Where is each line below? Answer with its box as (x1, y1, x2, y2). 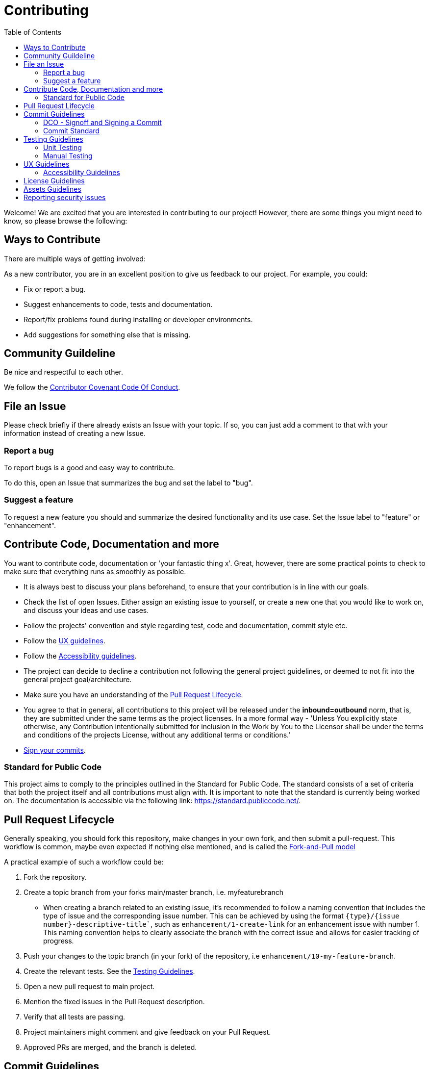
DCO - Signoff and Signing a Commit (43, 118, 162, 127)
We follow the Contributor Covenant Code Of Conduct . (4, 383, 180, 392)
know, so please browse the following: (4, 216, 127, 225)
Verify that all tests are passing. (24, 1013, 126, 1021)
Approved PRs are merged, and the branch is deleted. (24, 1043, 197, 1052)
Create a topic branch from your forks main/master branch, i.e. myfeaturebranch (24, 888, 283, 897)
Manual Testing (43, 151, 93, 160)
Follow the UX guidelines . (24, 636, 105, 645)
